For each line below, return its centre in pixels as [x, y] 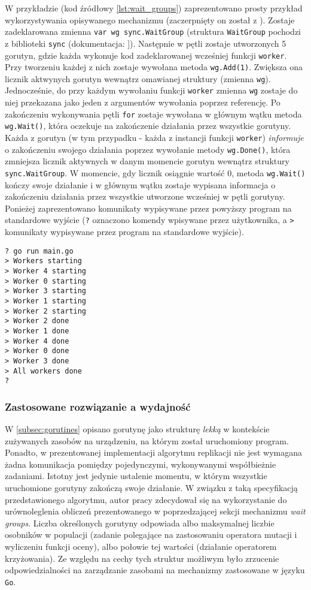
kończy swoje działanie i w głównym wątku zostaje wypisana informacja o [140, 184]
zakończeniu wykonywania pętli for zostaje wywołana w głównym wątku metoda [153, 114]
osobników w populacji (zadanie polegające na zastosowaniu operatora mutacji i [151, 535]
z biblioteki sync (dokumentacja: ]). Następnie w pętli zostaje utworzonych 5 [146, 43]
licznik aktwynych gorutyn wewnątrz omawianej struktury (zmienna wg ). [138, 78]
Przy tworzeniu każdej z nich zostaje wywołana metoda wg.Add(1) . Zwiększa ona [154, 67]
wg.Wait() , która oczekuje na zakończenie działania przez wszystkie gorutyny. [148, 126]
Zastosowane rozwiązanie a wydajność [98, 406]
